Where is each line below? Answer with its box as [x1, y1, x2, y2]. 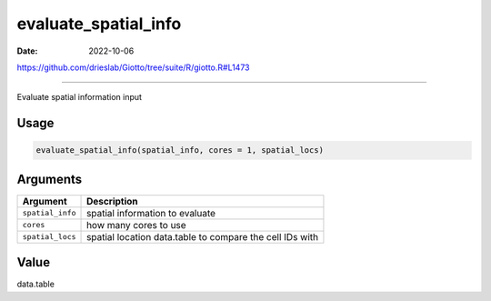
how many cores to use [86, 218, 186, 231]
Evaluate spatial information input [16, 92, 143, 103]
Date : [16, 45, 38, 56]
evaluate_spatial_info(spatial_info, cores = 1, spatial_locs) [35, 145, 325, 156]
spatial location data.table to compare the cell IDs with [86, 230, 319, 243]
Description [86, 195, 138, 207]
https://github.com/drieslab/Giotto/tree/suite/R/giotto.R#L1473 [16, 62, 250, 73]
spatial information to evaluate [86, 206, 216, 219]
